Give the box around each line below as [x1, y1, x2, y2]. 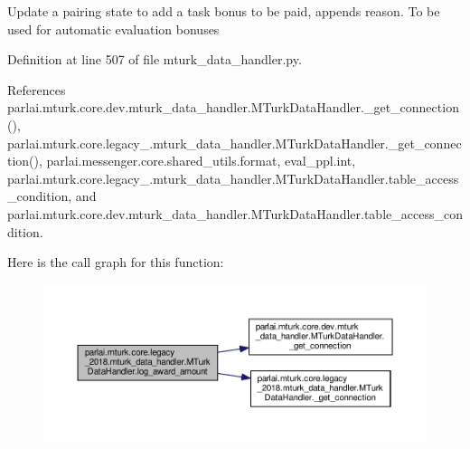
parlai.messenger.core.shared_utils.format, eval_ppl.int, [46, 151, 356, 170]
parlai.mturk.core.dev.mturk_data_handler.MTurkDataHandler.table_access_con [7, 204, 463, 223]
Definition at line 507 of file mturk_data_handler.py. [7, 50, 302, 69]
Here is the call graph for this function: [7, 253, 224, 272]
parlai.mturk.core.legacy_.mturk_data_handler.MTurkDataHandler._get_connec [7, 133, 462, 152]
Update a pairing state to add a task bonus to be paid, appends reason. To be [7, 2, 440, 20]
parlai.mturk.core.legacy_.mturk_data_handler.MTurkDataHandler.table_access [7, 168, 459, 187]
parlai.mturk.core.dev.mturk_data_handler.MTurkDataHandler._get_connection [7, 98, 459, 117]
